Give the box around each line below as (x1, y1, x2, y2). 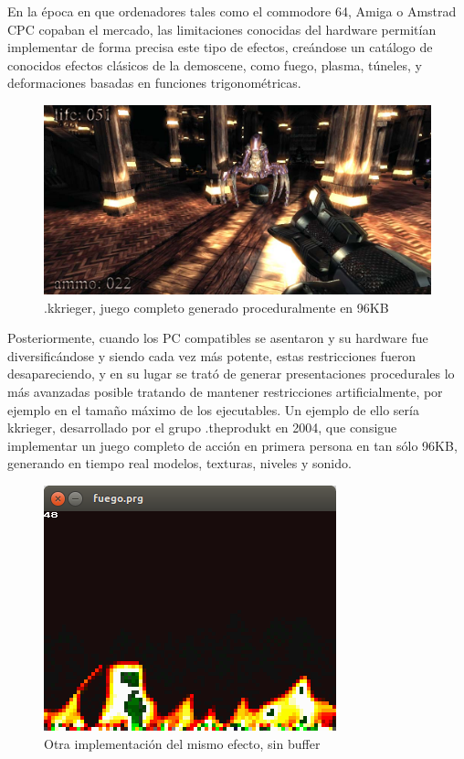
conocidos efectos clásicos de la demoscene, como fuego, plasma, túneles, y (7, 55, 422, 74)
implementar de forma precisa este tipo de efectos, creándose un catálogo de (7, 37, 433, 57)
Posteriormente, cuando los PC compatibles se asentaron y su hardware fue (7, 328, 428, 347)
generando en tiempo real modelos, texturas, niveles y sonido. (7, 454, 352, 473)
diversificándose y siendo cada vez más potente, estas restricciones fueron (7, 346, 417, 365)
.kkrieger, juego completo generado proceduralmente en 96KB (44, 297, 389, 316)
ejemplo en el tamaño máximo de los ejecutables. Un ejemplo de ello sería (7, 400, 419, 419)
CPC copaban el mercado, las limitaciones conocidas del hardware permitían (7, 19, 437, 38)
